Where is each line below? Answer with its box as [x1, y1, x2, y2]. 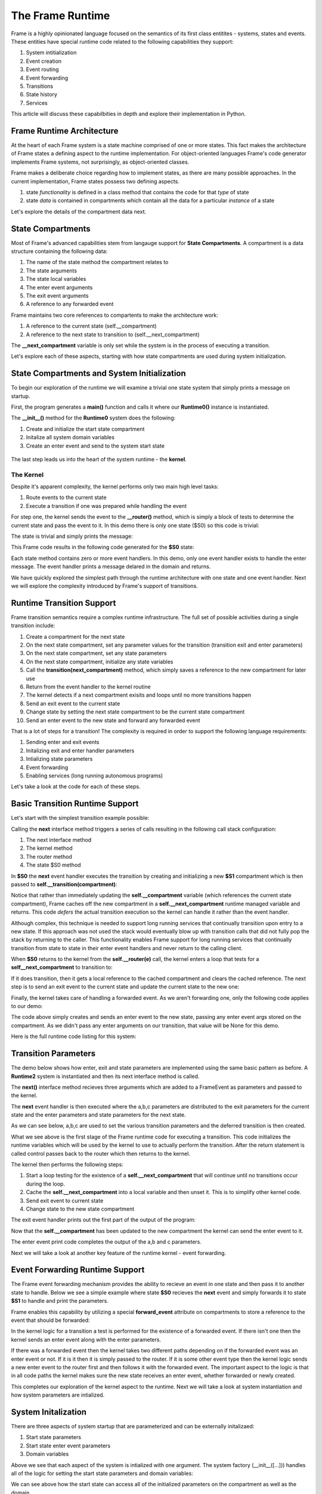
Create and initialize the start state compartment [26, 425, 145, 433]
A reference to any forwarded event [26, 301, 114, 308]
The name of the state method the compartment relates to [26, 259, 169, 266]
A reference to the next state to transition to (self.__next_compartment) [26, 330, 200, 338]
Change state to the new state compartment [26, 1205, 135, 1213]
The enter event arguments [26, 284, 93, 291]
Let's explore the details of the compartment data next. [11, 208, 146, 215]
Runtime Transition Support [11, 598, 116, 608]
